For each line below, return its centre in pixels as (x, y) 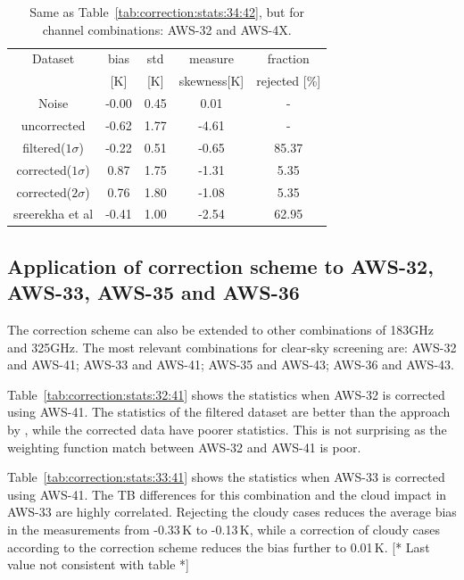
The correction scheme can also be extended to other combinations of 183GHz (220, 330)
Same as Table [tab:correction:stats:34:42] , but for (167, 12)
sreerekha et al (54, 214)
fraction (288, 58)
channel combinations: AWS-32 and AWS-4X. (167, 29)
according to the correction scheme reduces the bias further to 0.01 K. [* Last (219, 547)
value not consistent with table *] (98, 564)
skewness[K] (211, 81)
